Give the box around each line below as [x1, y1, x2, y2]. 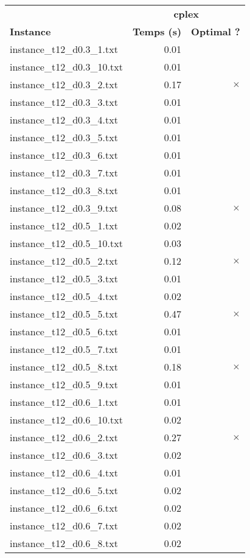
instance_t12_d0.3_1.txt [10, 42, 118, 56]
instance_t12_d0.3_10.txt [10, 60, 123, 74]
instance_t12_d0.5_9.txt [10, 377, 118, 391]
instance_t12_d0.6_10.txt [10, 413, 123, 427]
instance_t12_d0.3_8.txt [10, 183, 118, 197]
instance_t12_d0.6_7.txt [10, 518, 118, 532]
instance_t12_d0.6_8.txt [10, 536, 118, 550]
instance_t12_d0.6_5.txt [10, 483, 118, 497]
